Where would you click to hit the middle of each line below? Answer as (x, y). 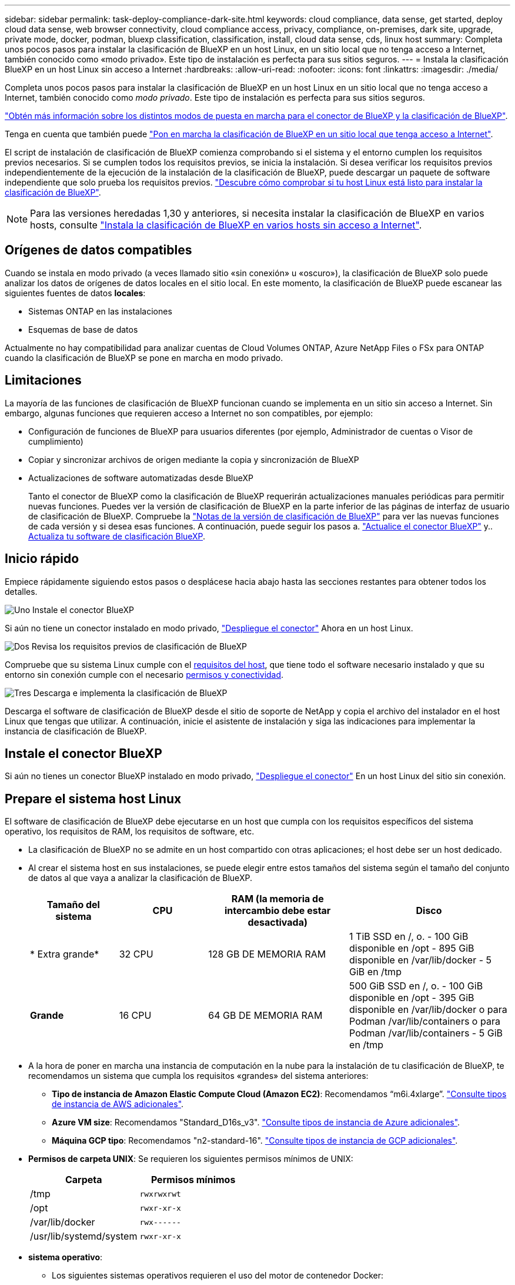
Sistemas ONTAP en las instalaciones (100, 311)
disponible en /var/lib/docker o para (428, 1010)
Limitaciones (43, 380)
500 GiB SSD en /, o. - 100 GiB (416, 986)
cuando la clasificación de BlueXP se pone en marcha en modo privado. (144, 357)
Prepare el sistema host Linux (93, 799)
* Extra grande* (65, 954)
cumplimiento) (56, 441)
